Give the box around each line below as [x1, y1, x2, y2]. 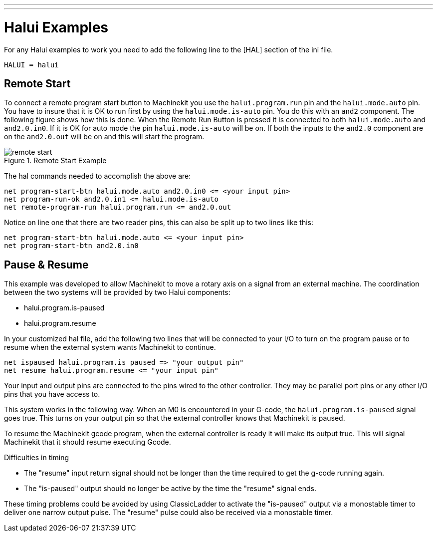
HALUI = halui [4, 60, 59, 69]
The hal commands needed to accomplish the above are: [4, 172, 191, 181]
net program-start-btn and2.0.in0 [4, 242, 139, 250]
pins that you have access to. [4, 390, 100, 399]
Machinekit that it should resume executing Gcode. [4, 438, 171, 447]
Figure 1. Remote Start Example [4, 156, 107, 165]
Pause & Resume [4, 258, 89, 271]
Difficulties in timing [4, 453, 69, 462]
